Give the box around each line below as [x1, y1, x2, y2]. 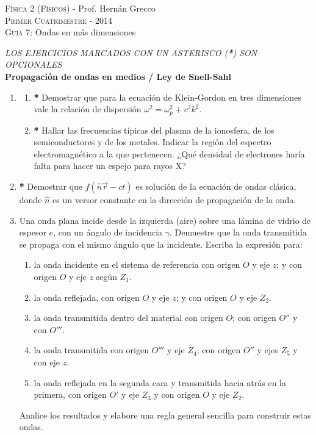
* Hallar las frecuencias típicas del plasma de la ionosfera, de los [34, 123, 275, 136]
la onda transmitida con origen [34, 343, 149, 356]
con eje [34, 355, 60, 368]
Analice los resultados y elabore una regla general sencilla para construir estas [19, 408, 311, 421]
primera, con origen [34, 388, 107, 401]
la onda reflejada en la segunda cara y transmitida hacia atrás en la [34, 376, 286, 389]
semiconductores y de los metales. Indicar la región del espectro [34, 135, 271, 148]
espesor [19, 226, 46, 239]
